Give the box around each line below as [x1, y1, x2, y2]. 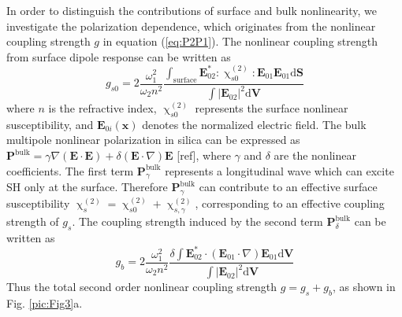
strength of [6, 213, 59, 230]
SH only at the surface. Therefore [6, 179, 168, 195]
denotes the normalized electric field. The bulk [142, 116, 367, 132]
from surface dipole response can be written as [6, 48, 231, 65]
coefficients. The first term [6, 162, 134, 179]
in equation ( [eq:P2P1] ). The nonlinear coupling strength [102, 33, 378, 50]
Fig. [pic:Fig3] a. [6, 295, 83, 311]
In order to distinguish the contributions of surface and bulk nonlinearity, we [6, 2, 377, 18]
